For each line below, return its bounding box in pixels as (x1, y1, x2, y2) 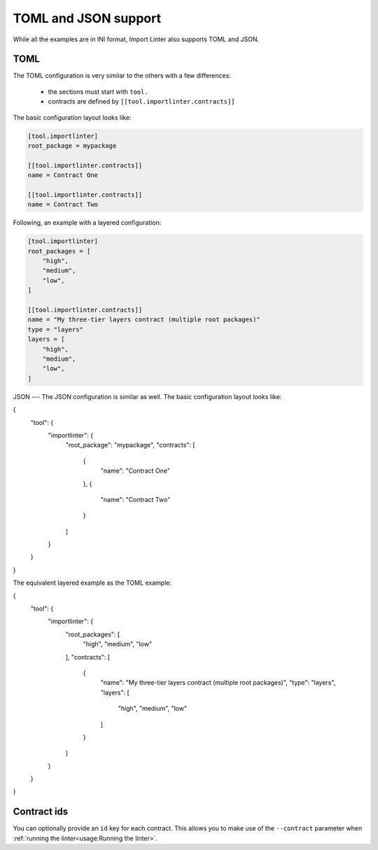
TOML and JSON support (13, 11, 161, 26)
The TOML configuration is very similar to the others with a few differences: (13, 71, 231, 80)
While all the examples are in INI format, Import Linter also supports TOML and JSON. (13, 35, 260, 43)
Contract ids (13, 806, 69, 818)
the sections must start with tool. (48, 88, 148, 96)
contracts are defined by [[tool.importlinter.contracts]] (48, 97, 235, 106)
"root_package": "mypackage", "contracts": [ (65, 441, 195, 450)
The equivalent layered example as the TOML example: (13, 578, 171, 587)
